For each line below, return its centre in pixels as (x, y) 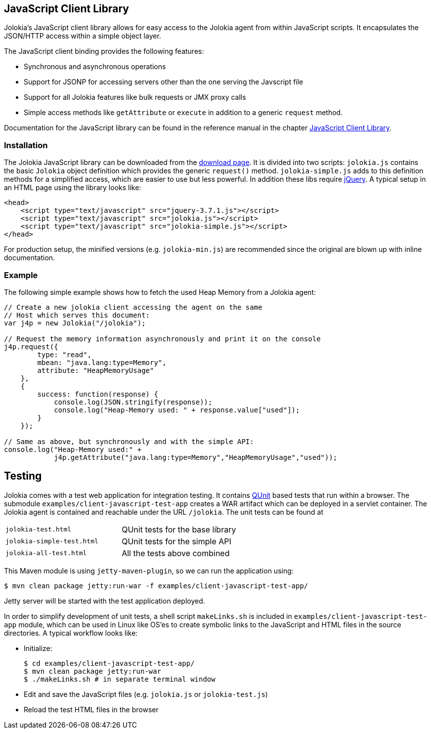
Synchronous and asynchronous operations (95, 67)
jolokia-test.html (39, 529)
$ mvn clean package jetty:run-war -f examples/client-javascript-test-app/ (156, 586)
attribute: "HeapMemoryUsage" (96, 370)
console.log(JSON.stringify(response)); (133, 402)
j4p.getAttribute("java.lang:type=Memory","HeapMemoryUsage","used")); (196, 457)
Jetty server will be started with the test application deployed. (105, 601)
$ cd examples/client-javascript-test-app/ (109, 663)
